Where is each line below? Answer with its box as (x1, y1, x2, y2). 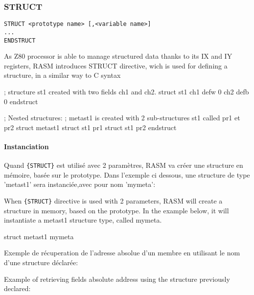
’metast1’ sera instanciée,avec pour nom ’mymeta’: (4, 179, 156, 189)
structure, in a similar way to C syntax (4, 70, 121, 80)
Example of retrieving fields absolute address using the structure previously (4, 273, 230, 284)
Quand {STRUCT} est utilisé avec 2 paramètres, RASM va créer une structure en (4, 160, 243, 170)
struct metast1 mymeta (4, 231, 74, 241)
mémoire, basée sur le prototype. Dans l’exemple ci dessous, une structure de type (4, 169, 250, 180)
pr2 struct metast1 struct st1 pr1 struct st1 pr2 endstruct (4, 122, 177, 132)
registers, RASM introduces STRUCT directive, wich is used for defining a (4, 60, 228, 70)
